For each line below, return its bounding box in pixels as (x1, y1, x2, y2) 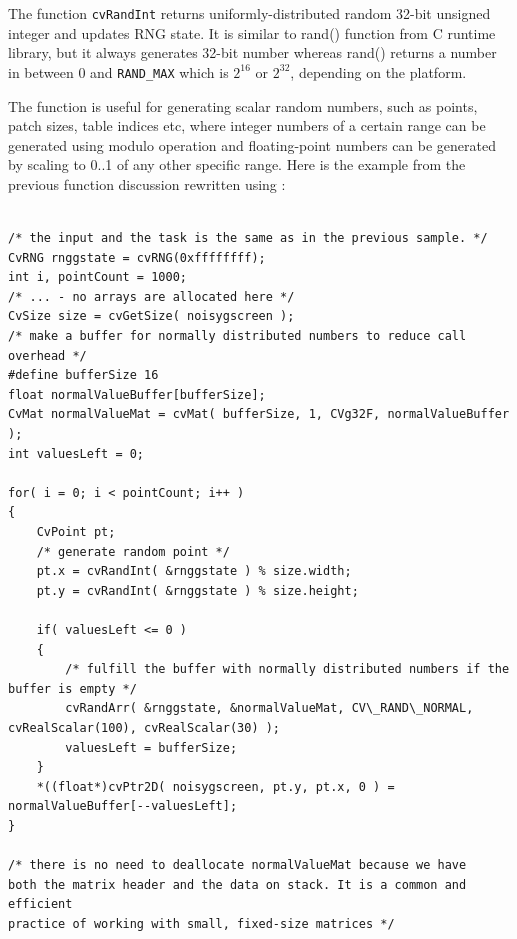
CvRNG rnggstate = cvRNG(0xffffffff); (8, 250, 266, 265)
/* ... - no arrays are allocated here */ (8, 289, 295, 304)
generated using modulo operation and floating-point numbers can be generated (8, 134, 497, 155)
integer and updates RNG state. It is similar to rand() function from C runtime (8, 22, 496, 43)
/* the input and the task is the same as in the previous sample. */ (8, 231, 488, 246)
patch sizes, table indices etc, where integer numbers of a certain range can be (8, 115, 486, 136)
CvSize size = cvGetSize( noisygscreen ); (8, 309, 295, 324)
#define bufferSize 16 (8, 368, 159, 383)
